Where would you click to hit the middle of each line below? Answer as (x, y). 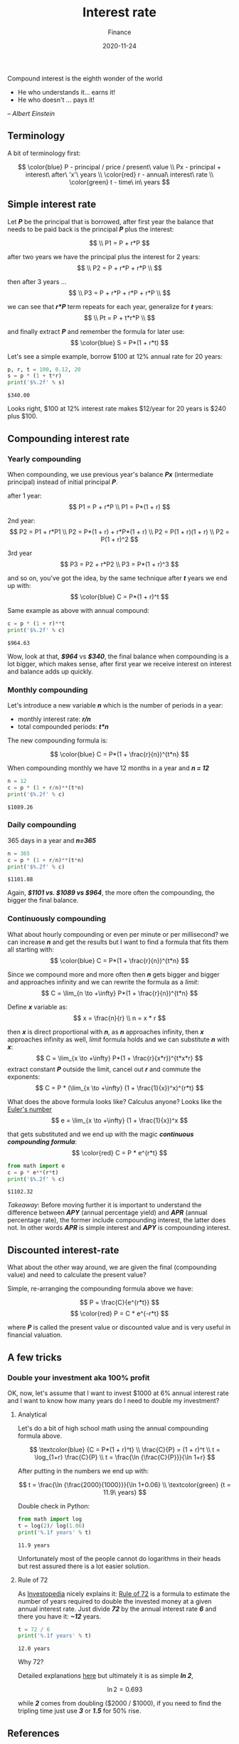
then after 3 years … (37, 281)
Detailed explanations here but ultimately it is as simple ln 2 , (105, 1676)
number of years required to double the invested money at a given (115, 1601)
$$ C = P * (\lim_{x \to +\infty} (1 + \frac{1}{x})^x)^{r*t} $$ (119, 1088)
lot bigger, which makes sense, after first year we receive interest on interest (119, 663)
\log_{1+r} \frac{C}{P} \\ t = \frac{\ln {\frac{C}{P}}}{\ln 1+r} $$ (125, 1457)
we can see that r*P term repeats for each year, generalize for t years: (110, 306)
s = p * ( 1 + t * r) (34, 376)
